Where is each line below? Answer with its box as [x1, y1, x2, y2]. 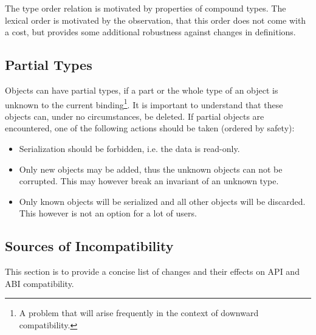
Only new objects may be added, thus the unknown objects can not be [19, 162, 283, 175]
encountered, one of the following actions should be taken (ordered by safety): [5, 122, 295, 134]
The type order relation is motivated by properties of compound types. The [5, 2, 286, 14]
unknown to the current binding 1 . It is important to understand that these [5, 96, 283, 111]
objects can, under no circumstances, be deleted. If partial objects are [5, 109, 264, 122]
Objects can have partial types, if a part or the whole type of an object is [5, 83, 278, 96]
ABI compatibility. [5, 277, 74, 289]
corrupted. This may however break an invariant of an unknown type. [19, 174, 279, 187]
